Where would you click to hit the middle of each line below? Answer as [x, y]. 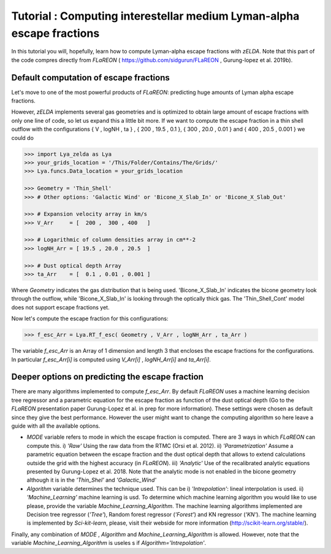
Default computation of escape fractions [90, 78]
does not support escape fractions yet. [60, 307]
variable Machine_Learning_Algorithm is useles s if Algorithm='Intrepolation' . [109, 543]
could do [22, 137]
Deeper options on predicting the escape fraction [107, 377]
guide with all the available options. [56, 426]
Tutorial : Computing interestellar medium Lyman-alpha [155, 16]
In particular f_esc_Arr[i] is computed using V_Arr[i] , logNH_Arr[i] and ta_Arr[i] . [111, 360]
